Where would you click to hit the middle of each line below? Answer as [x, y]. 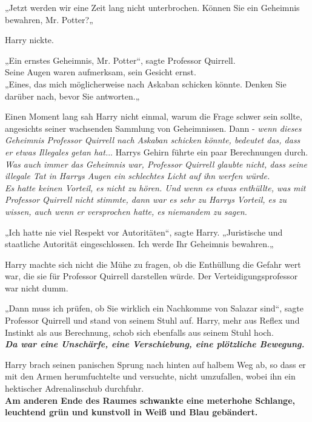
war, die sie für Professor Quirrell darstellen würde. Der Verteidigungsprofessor [151, 276]
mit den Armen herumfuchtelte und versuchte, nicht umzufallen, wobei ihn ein [150, 376]
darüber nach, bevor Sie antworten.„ [72, 96]
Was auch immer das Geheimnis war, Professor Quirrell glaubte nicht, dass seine [156, 164]
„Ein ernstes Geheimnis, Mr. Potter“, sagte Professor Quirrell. [120, 60]
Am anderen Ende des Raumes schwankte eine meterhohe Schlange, [150, 400]
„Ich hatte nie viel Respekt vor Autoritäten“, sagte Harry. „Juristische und [144, 232]
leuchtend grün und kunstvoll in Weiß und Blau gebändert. [131, 412]
